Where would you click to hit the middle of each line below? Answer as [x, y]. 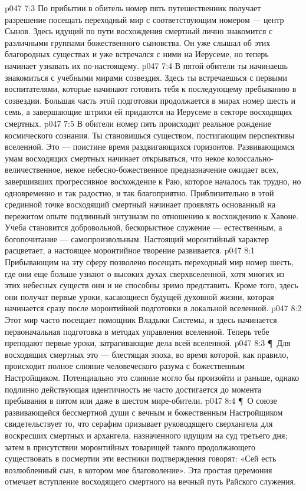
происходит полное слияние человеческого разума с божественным [125, 366]
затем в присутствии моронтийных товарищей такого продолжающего [130, 446]
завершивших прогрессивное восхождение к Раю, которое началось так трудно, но [153, 181]
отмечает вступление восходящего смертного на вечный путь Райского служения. [150, 481]
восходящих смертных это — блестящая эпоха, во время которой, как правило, [147, 354]
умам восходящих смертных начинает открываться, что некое [115, 158]
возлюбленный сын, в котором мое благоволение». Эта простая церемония [139, 469]
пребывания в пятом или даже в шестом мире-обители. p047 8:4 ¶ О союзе [141, 401]
